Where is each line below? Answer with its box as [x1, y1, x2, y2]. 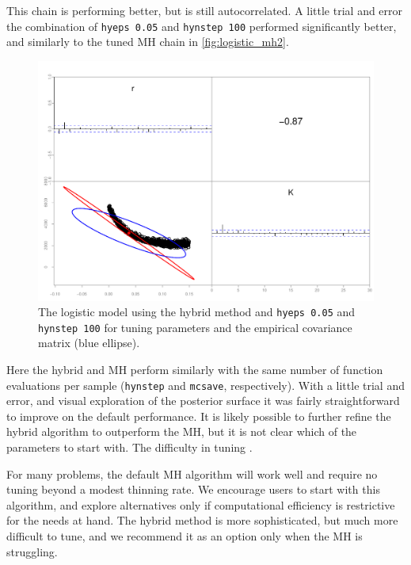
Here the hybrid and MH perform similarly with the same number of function [6, 361, 383, 378]
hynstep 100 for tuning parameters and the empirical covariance [38, 319, 352, 335]
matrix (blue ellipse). [38, 334, 140, 351]
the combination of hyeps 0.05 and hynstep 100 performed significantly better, [6, 17, 397, 34]
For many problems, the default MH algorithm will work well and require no [6, 465, 378, 482]
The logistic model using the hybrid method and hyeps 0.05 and [38, 303, 356, 320]
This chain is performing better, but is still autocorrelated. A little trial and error [6, 2, 403, 18]
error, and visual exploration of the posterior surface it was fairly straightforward [6, 392, 400, 409]
